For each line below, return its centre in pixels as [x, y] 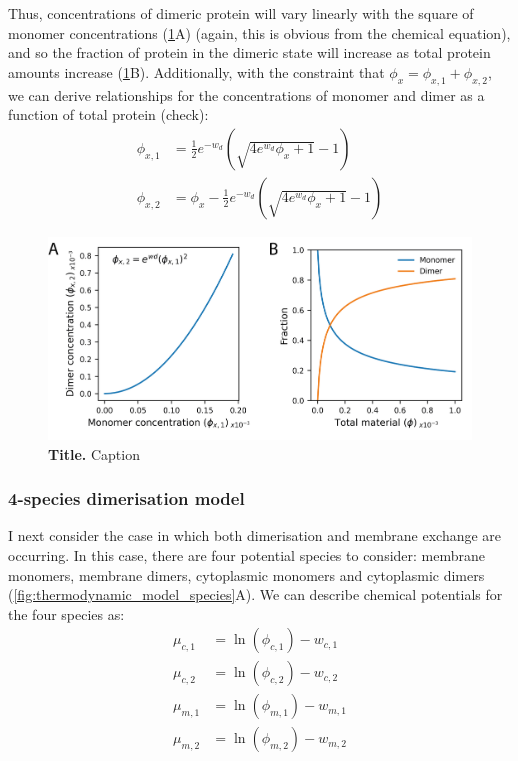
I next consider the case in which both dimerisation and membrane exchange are [255, 535]
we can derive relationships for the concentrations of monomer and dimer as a [246, 94]
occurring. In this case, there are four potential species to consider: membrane [247, 554]
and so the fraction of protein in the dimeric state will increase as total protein [249, 52]
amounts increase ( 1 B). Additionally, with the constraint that [196, 71]
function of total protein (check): [108, 114]
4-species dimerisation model [126, 498]
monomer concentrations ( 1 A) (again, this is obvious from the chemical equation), [259, 32]
